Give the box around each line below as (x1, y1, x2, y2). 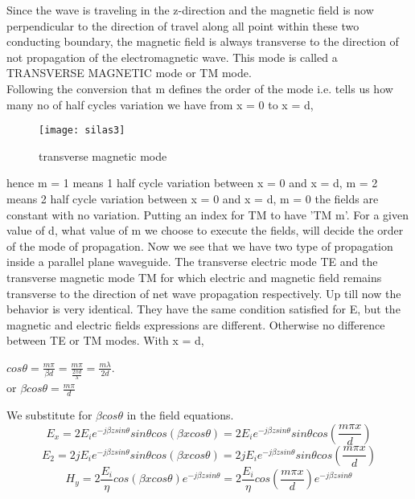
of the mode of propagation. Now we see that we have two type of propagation (6, 237, 393, 254)
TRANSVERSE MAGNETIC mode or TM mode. (6, 64, 252, 81)
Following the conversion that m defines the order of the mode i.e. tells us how (6, 80, 393, 96)
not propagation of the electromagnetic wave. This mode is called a (6, 48, 338, 65)
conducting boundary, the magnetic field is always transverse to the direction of (6, 33, 399, 50)
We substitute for (6, 407, 92, 423)
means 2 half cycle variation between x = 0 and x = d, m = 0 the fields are (6, 190, 379, 207)
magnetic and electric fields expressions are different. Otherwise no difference (6, 316, 385, 333)
